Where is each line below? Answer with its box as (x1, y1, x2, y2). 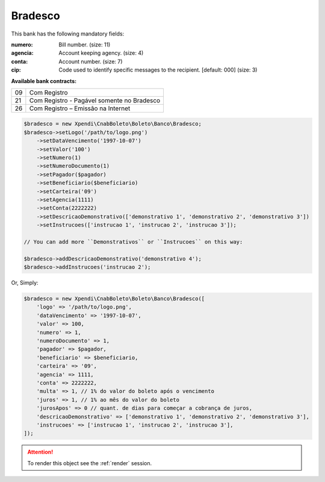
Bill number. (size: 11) (58, 41, 111, 48)
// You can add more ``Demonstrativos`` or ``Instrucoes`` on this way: (23, 238, 243, 245)
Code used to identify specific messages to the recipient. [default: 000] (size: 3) (58, 66, 258, 73)
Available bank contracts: (11, 77, 77, 84)
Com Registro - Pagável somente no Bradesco (29, 96, 161, 105)
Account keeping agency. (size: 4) (58, 49, 144, 57)
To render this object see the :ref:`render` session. (27, 459, 152, 466)
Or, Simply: (11, 279, 39, 286)
